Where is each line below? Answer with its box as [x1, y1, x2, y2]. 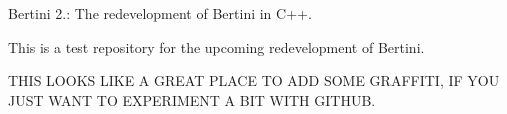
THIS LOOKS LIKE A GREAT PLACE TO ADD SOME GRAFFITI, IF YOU [8, 70, 500, 91]
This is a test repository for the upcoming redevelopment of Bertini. [8, 36, 425, 57]
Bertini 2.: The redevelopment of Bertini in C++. [8, 3, 312, 23]
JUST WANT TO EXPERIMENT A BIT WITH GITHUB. [8, 89, 376, 110]
